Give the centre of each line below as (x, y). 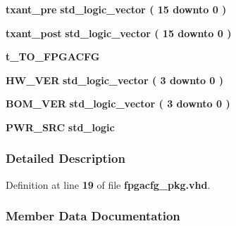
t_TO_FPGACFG (53, 56)
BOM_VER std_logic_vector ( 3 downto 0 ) (118, 104)
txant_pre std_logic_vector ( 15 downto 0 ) (116, 9)
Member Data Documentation (93, 216)
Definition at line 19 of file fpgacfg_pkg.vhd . (108, 184)
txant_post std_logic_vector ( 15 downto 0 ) (119, 33)
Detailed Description (66, 158)
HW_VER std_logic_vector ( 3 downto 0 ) (115, 80)
